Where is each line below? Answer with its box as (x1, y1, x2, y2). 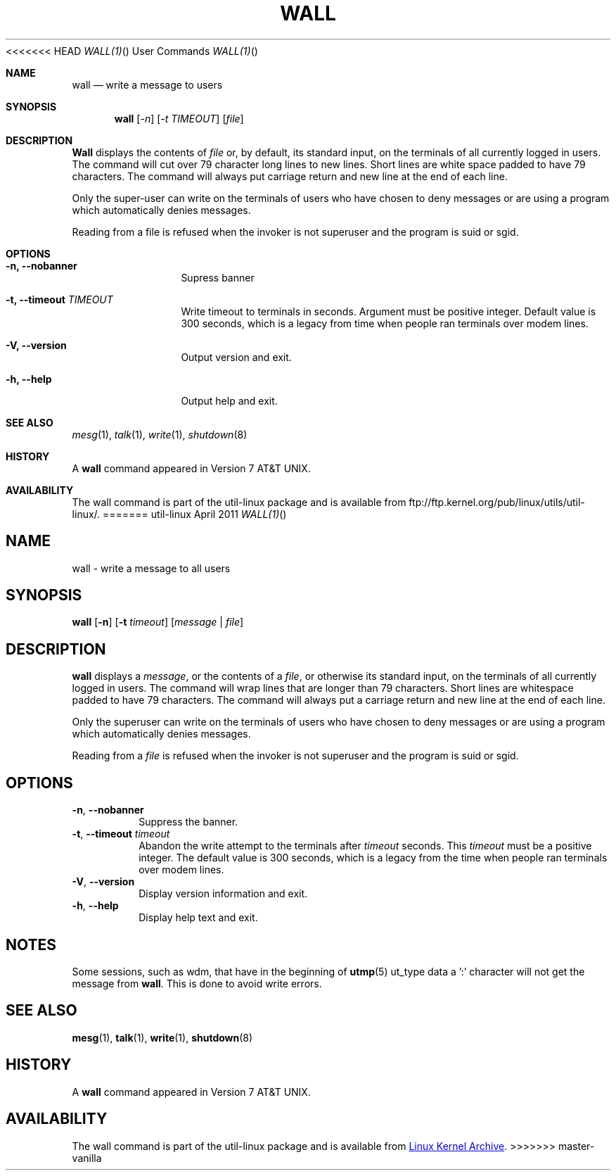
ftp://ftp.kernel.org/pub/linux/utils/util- (409, 495, 585, 508)
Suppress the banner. (139, 816, 238, 828)
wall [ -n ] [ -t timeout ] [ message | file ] (72, 616, 244, 628)
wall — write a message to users (72, 78, 223, 91)
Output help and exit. (181, 394, 278, 407)
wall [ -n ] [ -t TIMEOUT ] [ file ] (114, 112, 244, 125)
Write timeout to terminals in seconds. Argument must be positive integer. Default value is (181, 305, 596, 317)
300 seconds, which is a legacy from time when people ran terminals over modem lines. (181, 317, 589, 329)
